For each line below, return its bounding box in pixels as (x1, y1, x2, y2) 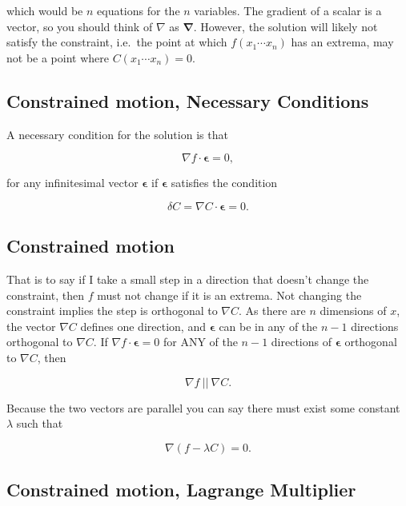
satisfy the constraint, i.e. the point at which (6, 34, 227, 50)
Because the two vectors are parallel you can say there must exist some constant (6, 399, 400, 416)
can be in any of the (219, 317, 318, 334)
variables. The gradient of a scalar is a (194, 2, 382, 18)
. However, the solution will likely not (193, 18, 378, 34)
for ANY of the (163, 333, 238, 350)
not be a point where (6, 49, 109, 66)
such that (16, 415, 63, 432)
